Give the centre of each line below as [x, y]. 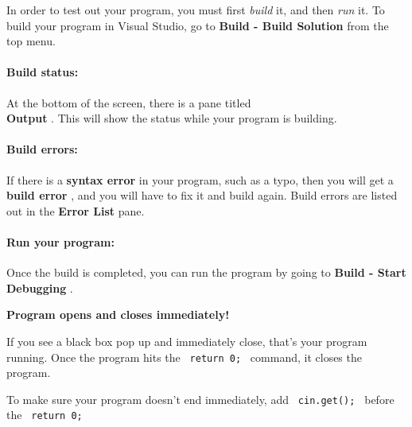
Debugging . [40, 287]
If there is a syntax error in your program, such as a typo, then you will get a [200, 179]
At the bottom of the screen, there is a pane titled [129, 102]
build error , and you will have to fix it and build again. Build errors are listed [202, 195]
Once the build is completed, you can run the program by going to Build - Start [206, 272]
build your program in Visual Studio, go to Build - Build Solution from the [198, 25]
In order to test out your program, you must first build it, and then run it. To [196, 10]
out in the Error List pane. [76, 210]
